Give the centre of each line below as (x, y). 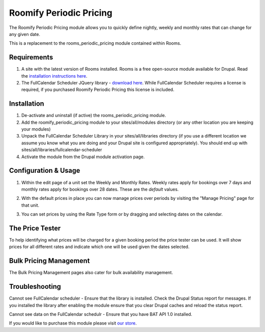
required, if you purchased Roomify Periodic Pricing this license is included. (98, 90)
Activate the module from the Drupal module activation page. (83, 157)
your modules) (36, 129)
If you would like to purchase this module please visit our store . (73, 323)
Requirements (31, 57)
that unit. (30, 205)
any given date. (25, 34)
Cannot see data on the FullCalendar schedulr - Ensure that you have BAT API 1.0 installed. (101, 314)
